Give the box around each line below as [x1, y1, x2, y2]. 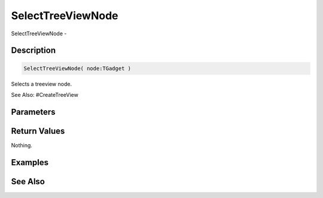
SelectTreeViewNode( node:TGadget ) [23, 65, 132, 72]
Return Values [11, 126, 65, 136]
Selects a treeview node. [11, 80, 72, 87]
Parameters [11, 106, 56, 117]
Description [11, 45, 56, 56]
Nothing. [11, 141, 33, 149]
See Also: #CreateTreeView [11, 91, 79, 98]
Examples [11, 157, 49, 167]
